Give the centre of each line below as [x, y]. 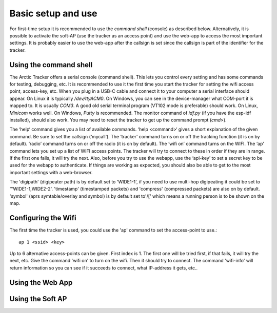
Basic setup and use [53, 13]
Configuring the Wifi [43, 218]
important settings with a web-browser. [51, 172]
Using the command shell [51, 65]
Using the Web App [41, 283]
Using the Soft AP [38, 299]
